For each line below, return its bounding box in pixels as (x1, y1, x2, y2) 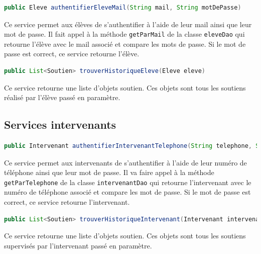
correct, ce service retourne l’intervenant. (4, 197, 130, 207)
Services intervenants (4, 117, 116, 132)
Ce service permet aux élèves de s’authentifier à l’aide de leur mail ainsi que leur (4, 19, 252, 29)
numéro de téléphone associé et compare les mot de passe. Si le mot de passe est (4, 187, 251, 197)
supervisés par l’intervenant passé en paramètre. (4, 240, 152, 250)
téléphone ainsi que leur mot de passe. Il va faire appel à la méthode (4, 167, 214, 178)
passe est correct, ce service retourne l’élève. (4, 48, 140, 59)
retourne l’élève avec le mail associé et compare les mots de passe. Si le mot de (4, 38, 246, 49)
